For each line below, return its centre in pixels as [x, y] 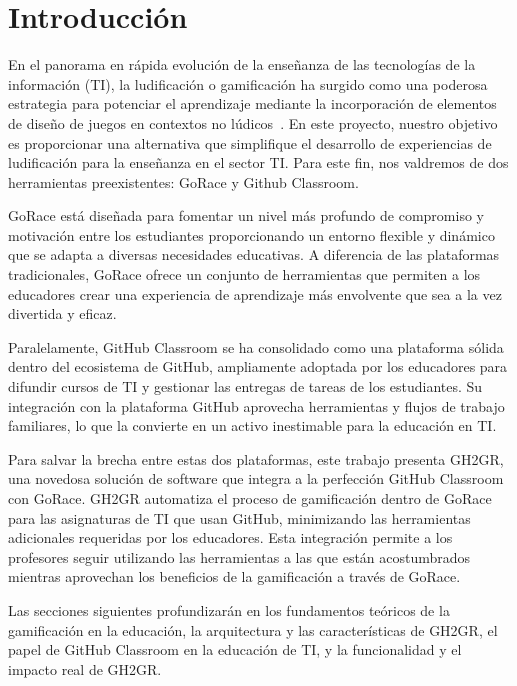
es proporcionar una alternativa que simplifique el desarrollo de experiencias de [250, 142]
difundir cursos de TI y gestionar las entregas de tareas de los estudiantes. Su [245, 386]
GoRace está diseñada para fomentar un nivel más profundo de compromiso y [246, 215]
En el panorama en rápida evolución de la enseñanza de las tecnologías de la [242, 64]
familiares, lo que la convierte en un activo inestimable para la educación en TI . [252, 425]
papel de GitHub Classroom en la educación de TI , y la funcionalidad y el [235, 649]
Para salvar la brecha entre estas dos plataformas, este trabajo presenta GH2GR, [256, 458]
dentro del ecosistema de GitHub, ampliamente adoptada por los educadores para [258, 366]
